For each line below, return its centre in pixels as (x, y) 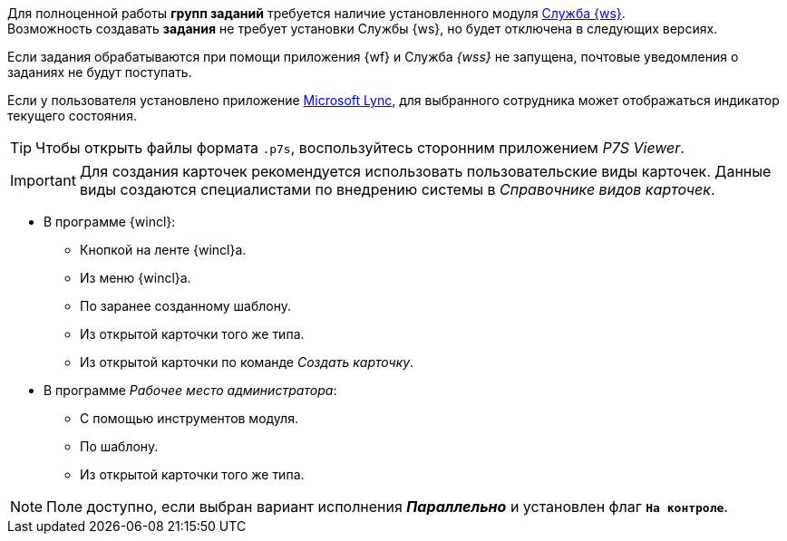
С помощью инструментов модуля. (189, 418)
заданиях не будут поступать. (100, 72)
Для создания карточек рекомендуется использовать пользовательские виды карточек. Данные (425, 171)
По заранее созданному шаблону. (186, 306)
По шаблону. (119, 446)
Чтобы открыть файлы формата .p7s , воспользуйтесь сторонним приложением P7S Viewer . (360, 148)
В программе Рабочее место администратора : (190, 390)
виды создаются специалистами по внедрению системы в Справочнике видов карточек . (397, 189)
